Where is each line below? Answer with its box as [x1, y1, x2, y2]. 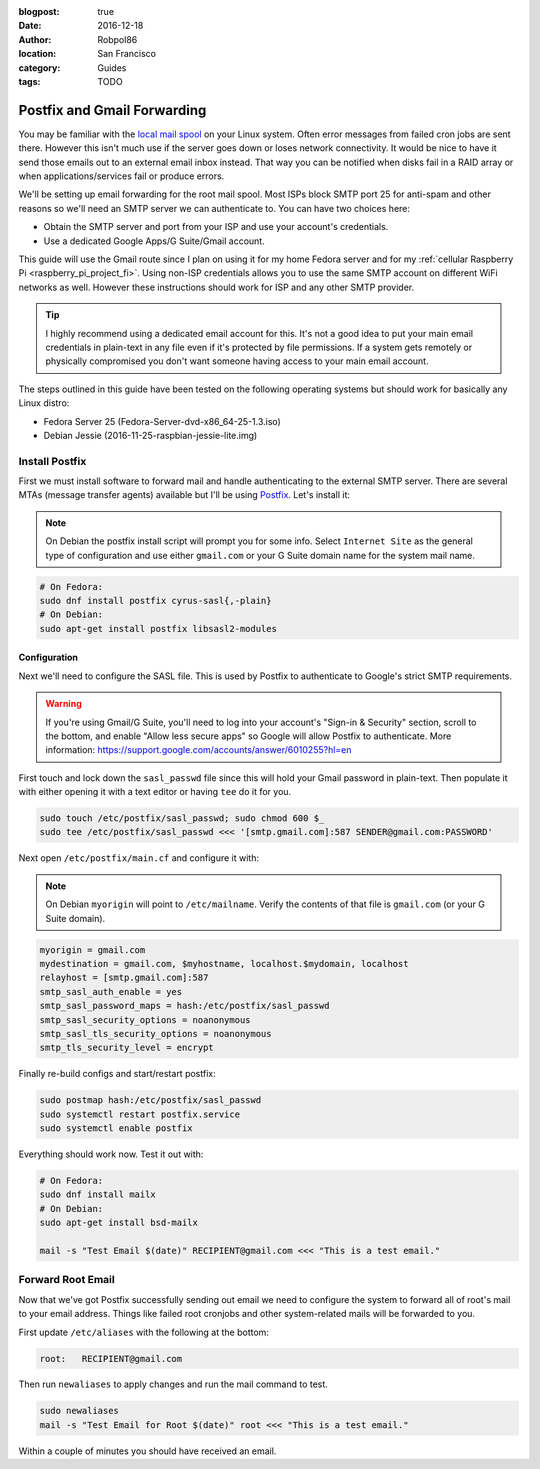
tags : [18, 75, 41, 87]
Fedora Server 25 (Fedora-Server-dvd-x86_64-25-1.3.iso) [43, 415, 282, 427]
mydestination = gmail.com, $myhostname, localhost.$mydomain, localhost [39, 958, 409, 969]
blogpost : [18, 6, 60, 17]
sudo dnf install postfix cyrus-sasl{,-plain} [39, 595, 272, 606]
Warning [45, 698, 82, 710]
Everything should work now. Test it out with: [18, 1148, 204, 1160]
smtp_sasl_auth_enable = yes [39, 986, 183, 997]
